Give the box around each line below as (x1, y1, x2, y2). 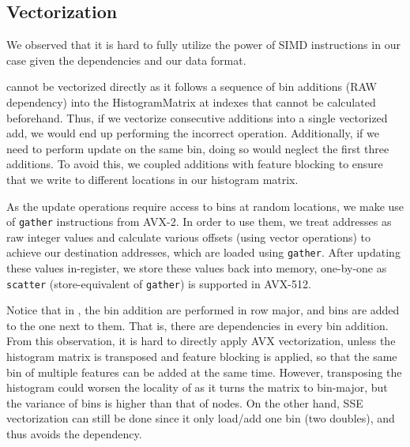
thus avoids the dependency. (6, 426, 142, 442)
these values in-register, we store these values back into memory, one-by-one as (6, 260, 387, 276)
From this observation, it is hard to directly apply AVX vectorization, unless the (6, 332, 396, 349)
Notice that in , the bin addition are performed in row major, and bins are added (6, 302, 400, 318)
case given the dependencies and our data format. (6, 51, 246, 68)
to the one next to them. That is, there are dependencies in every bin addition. (6, 317, 389, 333)
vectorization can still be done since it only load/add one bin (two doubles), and (6, 410, 395, 426)
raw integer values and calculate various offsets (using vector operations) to (6, 228, 371, 245)
